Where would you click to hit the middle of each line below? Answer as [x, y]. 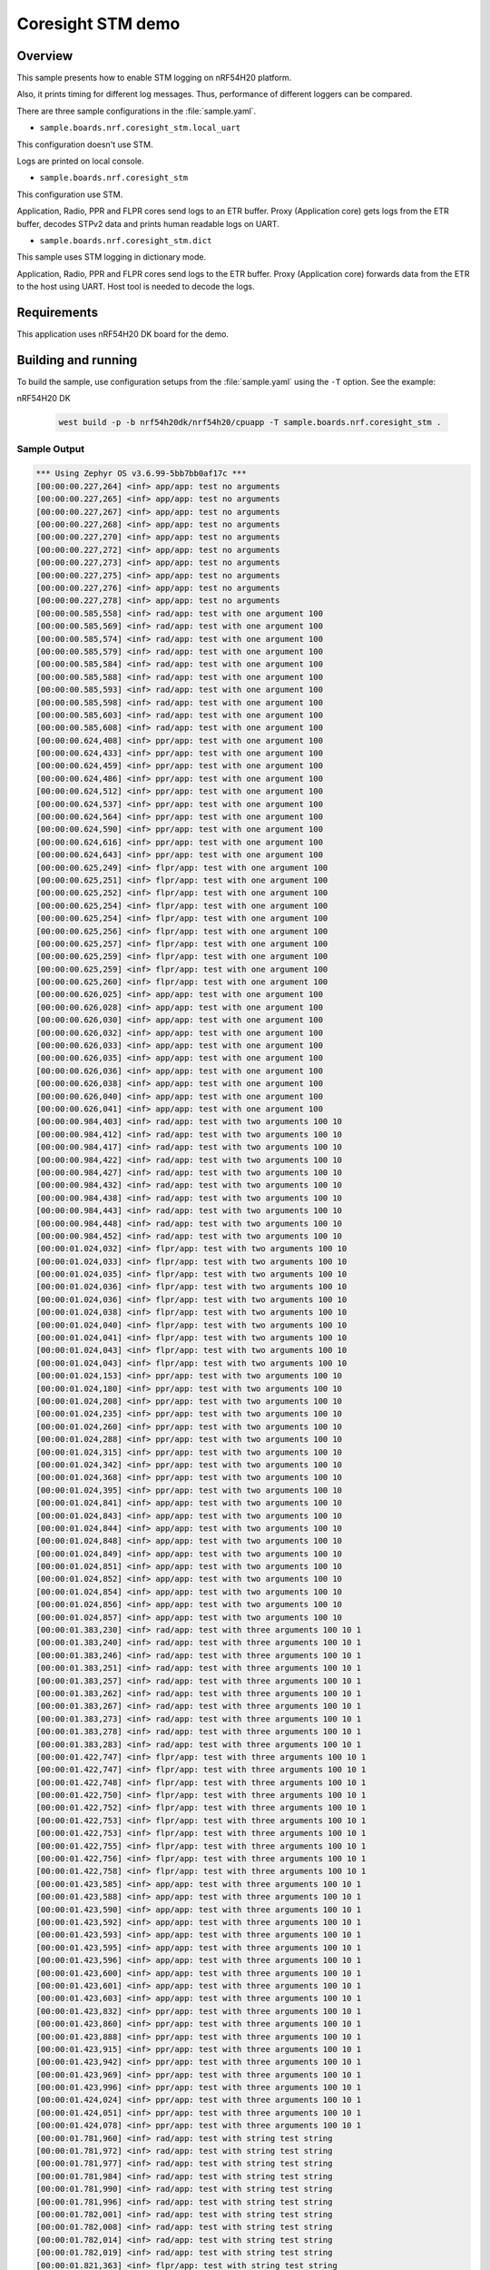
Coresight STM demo [98, 24]
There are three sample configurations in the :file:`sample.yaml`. [137, 111]
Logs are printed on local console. [80, 161]
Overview [45, 56]
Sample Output [51, 449]
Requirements [58, 312]
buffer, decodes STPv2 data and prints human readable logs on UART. [148, 223]
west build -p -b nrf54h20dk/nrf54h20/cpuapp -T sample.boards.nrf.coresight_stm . [250, 423]
